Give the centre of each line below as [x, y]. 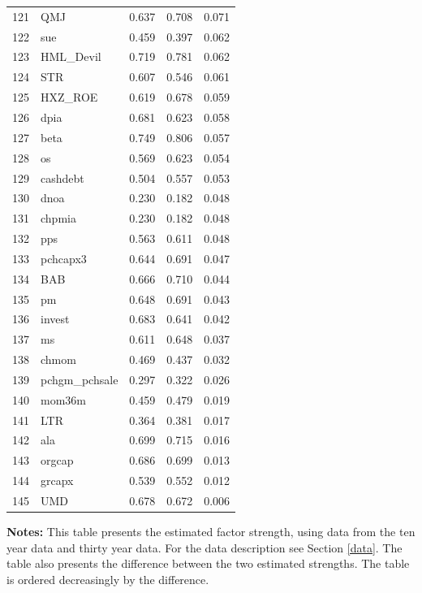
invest [55, 319]
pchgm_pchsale [80, 379]
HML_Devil [71, 56]
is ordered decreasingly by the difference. [108, 579]
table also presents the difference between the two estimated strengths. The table [208, 563]
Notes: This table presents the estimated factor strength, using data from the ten [211, 532]
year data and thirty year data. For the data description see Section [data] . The [205, 547]
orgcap [57, 460]
